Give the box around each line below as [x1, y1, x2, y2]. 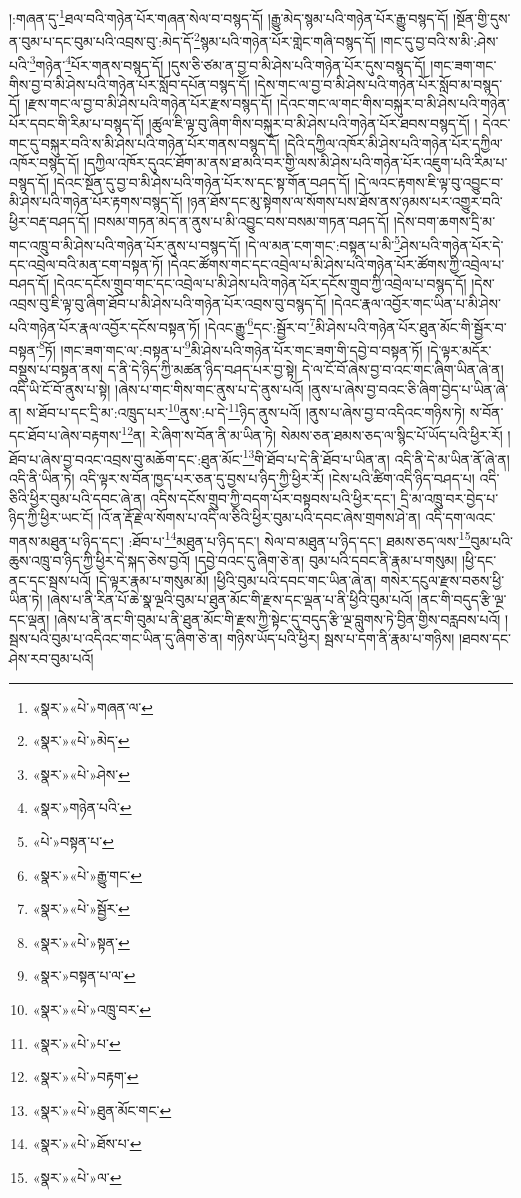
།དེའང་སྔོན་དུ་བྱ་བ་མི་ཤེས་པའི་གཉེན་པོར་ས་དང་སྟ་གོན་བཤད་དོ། [53, 171, 351, 192]
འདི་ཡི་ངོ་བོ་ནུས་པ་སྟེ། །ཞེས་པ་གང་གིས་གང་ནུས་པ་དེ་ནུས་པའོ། [9, 378, 304, 399]
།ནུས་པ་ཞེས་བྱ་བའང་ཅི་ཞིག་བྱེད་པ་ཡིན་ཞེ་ [308, 378, 509, 399]
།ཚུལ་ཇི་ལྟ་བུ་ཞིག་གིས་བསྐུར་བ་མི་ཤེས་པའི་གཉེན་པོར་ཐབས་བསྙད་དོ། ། [148, 112, 478, 133]
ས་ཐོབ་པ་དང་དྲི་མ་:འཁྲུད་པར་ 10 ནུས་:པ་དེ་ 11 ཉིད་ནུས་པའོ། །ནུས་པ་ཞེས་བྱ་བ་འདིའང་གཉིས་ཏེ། [26, 399, 466, 422]
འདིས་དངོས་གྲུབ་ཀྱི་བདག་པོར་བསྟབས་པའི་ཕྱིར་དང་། [150, 487, 396, 508]
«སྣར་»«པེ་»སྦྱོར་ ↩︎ [32, 898, 130, 919]
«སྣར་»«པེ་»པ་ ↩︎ [32, 1032, 121, 1053]
